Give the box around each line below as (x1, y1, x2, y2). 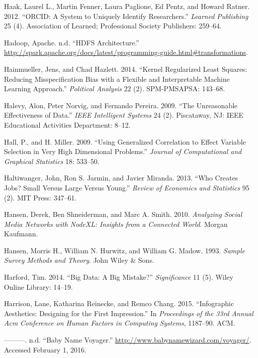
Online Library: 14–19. (4, 281, 73, 292)
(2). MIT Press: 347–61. (4, 192, 77, 202)
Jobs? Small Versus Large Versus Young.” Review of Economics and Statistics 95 (4, 182, 250, 192)
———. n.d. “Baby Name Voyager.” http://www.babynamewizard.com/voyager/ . (4, 335, 252, 345)
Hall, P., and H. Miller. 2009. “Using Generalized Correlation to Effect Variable (4, 136, 246, 147)
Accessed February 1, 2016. (4, 344, 86, 355)
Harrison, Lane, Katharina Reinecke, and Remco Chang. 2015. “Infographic (4, 298, 234, 309)
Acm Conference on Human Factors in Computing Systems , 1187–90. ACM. (4, 318, 236, 328)
